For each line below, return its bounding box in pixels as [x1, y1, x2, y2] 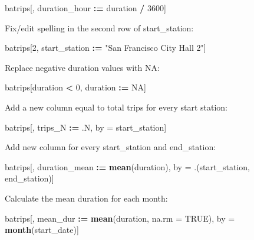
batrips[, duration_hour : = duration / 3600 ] [5, 2, 166, 14]
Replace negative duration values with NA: [5, 61, 160, 73]
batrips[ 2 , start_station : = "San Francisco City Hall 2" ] [5, 41, 206, 54]
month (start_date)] [5, 223, 79, 236]
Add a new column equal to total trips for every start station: [5, 100, 227, 113]
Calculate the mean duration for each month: [5, 192, 168, 204]
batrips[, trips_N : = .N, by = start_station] [5, 121, 167, 133]
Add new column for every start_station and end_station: [5, 141, 216, 153]
